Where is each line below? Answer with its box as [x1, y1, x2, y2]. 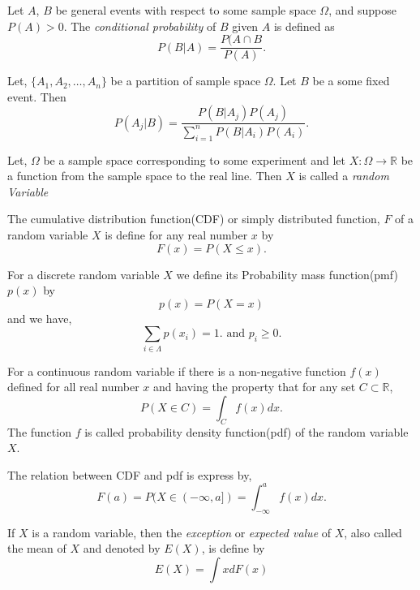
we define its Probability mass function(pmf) [176, 265, 398, 282]
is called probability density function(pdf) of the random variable [84, 423, 409, 440]
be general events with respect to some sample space [55, 2, 316, 18]
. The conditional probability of [63, 17, 216, 34]
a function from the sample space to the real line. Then [7, 167, 282, 184]
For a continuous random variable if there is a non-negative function [7, 362, 346, 379]
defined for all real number [7, 378, 139, 395]
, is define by [201, 540, 265, 557]
